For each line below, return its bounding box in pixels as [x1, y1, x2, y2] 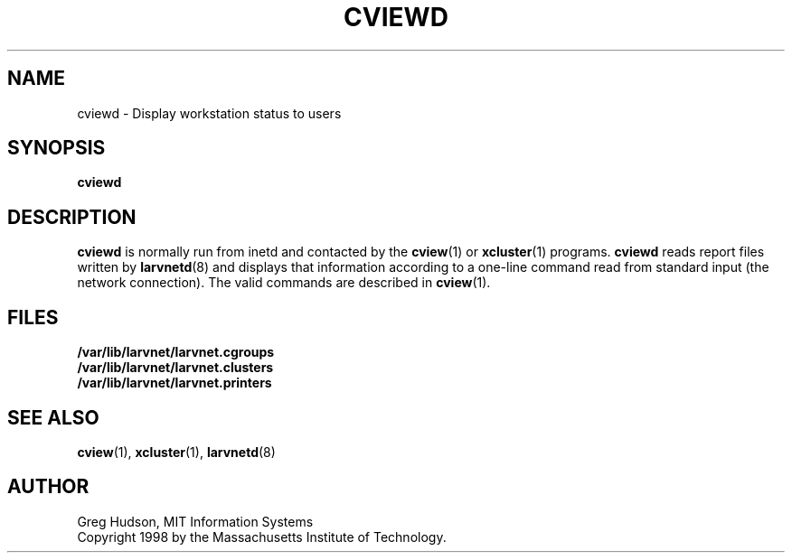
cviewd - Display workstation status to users [77, 105, 342, 121]
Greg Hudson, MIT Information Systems [77, 513, 314, 529]
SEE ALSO [7, 406, 99, 429]
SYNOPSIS [7, 136, 106, 160]
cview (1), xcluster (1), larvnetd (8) [77, 443, 276, 460]
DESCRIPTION [7, 205, 137, 229]
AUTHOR [7, 475, 90, 499]
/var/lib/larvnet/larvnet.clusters [77, 359, 274, 376]
